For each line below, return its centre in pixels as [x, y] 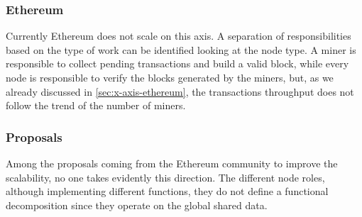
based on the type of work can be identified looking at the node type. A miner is [181, 49]
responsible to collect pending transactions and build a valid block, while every [177, 63]
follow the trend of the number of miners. [96, 105]
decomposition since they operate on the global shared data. [137, 205]
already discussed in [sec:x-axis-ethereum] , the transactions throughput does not [180, 91]
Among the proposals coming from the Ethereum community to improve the [172, 163]
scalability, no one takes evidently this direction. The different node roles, [165, 177]
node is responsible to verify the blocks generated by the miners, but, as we [170, 77]
